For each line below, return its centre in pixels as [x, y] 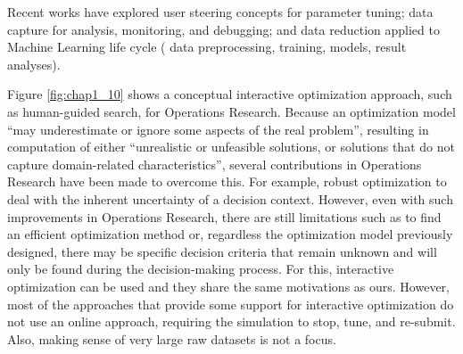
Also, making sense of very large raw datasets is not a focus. [172, 338]
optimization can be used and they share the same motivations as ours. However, [228, 286]
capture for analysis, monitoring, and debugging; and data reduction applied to [223, 29]
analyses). [34, 64]
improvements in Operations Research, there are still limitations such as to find [224, 216]
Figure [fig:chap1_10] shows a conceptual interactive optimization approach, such [230, 94]
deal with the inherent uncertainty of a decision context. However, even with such [230, 198]
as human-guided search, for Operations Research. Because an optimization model [231, 111]
